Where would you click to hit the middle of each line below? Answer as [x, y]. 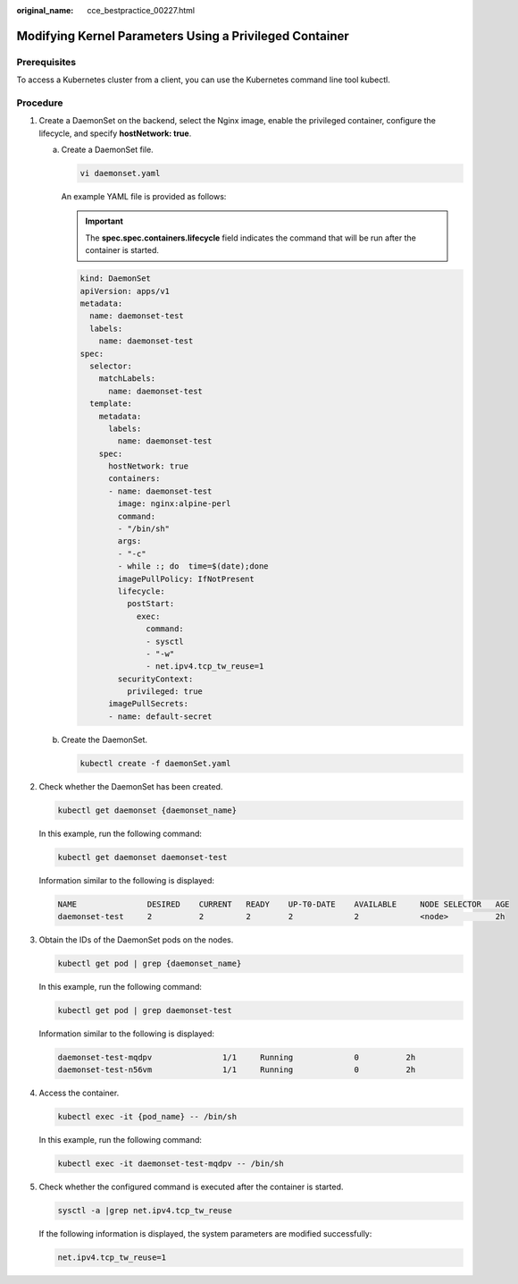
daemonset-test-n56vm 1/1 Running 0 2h [237, 1070]
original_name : [45, 10]
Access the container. [79, 1093]
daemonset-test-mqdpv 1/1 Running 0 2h [237, 1058]
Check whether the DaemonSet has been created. [131, 786]
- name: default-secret [160, 716]
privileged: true [164, 692]
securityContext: [155, 679]
